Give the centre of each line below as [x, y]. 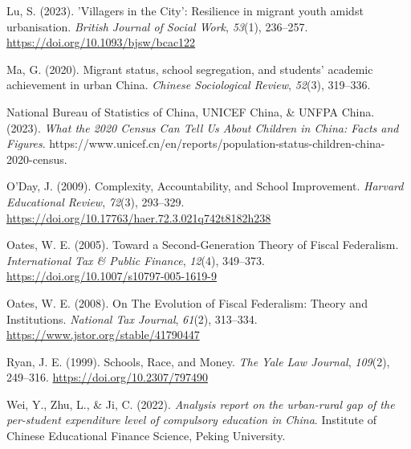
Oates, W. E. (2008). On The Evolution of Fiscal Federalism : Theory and [187, 302]
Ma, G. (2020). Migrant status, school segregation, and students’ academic [190, 69]
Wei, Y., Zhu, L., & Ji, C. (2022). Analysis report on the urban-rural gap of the [201, 404]
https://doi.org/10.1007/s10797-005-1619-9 [112, 276]
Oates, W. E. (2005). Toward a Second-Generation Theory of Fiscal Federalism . [203, 245]
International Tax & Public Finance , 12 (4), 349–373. [136, 260]
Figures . [26, 143]
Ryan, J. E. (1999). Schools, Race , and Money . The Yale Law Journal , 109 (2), [198, 361]
